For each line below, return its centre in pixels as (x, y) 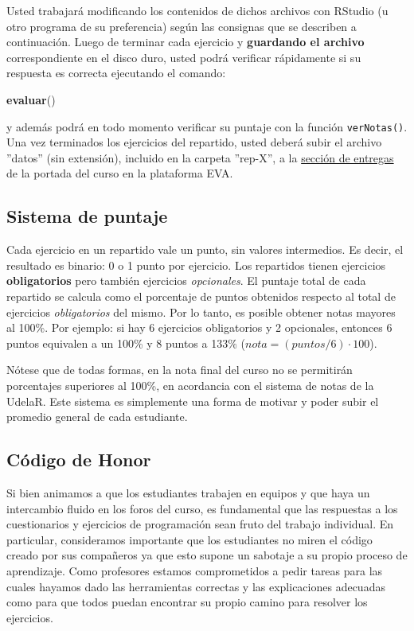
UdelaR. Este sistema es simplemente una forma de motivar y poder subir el (193, 401)
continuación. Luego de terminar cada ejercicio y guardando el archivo (186, 42)
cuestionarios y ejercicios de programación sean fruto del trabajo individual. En (200, 524)
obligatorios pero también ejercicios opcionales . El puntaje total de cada (186, 280)
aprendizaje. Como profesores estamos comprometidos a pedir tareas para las (195, 570)
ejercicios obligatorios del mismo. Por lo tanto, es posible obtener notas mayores (201, 312)
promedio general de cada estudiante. (97, 417)
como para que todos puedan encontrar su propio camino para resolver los (187, 602)
